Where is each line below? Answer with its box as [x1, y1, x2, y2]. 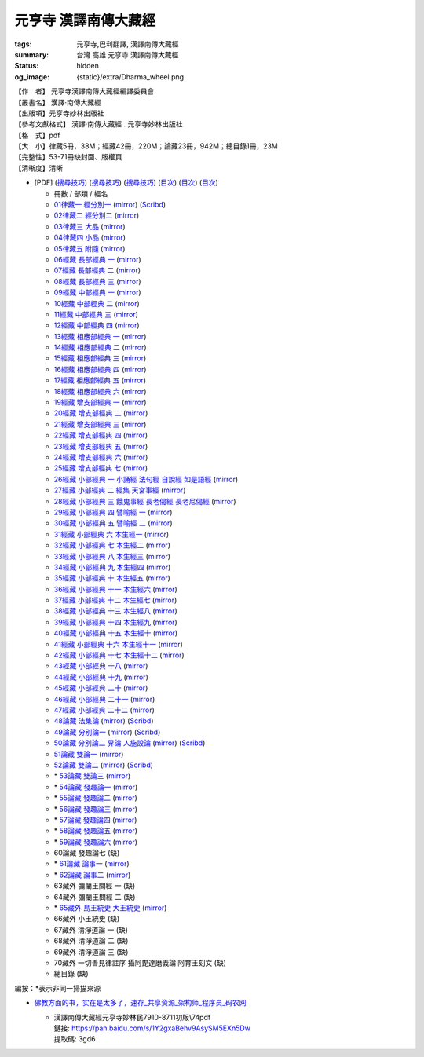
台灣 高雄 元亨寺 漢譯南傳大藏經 [76, 49, 179, 59]
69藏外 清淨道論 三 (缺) [53, 947, 129, 956]
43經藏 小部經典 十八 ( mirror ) [53, 661, 148, 671]
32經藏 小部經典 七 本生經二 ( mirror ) [53, 540, 171, 550]
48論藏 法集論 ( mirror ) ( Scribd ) [53, 716, 154, 726]
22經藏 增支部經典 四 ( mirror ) [53, 430, 148, 440]
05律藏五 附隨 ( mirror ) [53, 243, 126, 253]
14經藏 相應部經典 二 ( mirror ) [53, 342, 147, 353]
